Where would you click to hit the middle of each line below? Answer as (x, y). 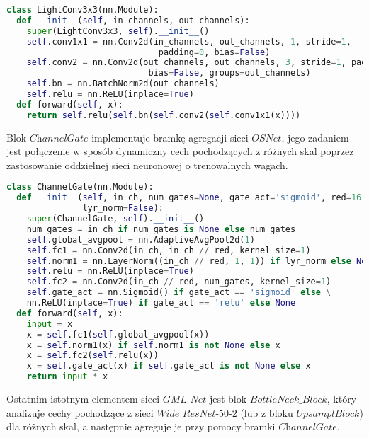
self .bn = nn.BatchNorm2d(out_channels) (123, 84)
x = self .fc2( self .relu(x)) (92, 356)
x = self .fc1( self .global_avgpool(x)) (118, 334)
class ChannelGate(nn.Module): (80, 187)
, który (342, 399)
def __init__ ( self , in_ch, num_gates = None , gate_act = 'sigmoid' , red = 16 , (192, 198)
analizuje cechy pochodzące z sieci (80, 412)
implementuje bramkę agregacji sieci (170, 137)
